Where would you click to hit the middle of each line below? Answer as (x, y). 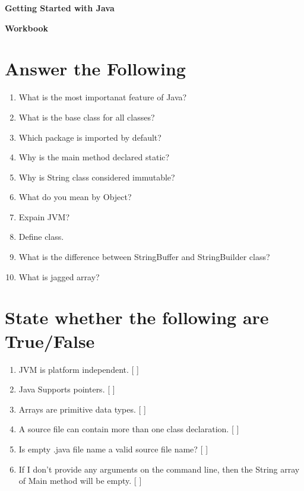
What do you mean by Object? (75, 197)
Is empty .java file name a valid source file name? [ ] (113, 449)
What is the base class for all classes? (87, 117)
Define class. (41, 237)
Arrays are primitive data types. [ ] (82, 409)
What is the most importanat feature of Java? (103, 97)
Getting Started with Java (60, 8)
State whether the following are (137, 317)
